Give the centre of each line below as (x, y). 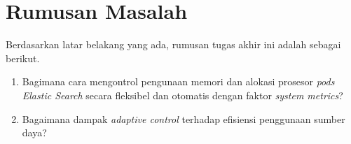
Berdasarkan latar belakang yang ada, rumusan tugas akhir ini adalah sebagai (173, 44)
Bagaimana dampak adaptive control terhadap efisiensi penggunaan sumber (184, 118)
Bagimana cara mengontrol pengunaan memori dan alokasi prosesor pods (178, 81)
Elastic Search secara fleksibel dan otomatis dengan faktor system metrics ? (183, 95)
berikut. (23, 58)
